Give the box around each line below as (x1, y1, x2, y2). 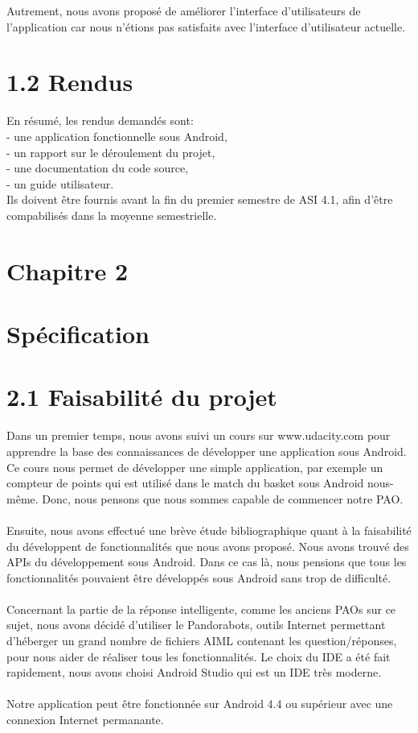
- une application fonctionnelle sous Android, (6, 127, 227, 144)
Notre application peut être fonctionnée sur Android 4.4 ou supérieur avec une (6, 695, 393, 712)
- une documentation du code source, (6, 159, 189, 176)
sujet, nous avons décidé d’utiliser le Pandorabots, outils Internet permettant (6, 616, 386, 633)
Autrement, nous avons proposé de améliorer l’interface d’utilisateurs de (6, 2, 361, 19)
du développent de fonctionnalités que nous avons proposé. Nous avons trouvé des (6, 537, 409, 554)
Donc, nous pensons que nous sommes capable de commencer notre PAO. (42, 490, 404, 507)
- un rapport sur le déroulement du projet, (6, 143, 215, 160)
